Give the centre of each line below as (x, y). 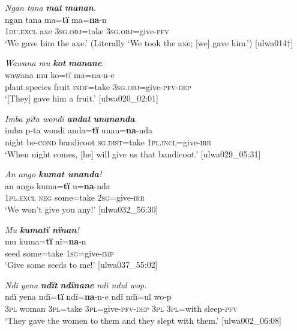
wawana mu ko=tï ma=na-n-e (60, 74)
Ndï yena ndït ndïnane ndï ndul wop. (76, 284)
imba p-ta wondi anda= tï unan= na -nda (79, 130)
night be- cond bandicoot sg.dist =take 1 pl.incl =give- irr (108, 141)
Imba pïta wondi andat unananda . (71, 118)
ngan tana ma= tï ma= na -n (56, 19)
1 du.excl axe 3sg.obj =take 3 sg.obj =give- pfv (87, 31)
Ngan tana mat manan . (50, 7)
